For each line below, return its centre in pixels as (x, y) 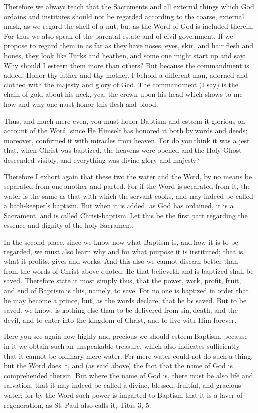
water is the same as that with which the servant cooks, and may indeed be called (129, 196)
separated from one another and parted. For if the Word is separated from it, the (127, 186)
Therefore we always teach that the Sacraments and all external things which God (129, 6)
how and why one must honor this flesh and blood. (81, 104)
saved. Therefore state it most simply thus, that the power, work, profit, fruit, (123, 281)
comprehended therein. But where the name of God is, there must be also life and (129, 375)
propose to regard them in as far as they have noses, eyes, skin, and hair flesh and (129, 45)
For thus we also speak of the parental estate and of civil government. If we (119, 36)
